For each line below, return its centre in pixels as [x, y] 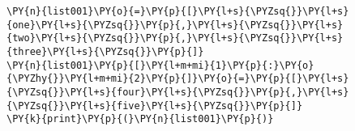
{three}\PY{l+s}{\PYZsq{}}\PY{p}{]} [105, 51]
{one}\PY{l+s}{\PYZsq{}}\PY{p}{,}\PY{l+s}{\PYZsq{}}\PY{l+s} [175, 25]
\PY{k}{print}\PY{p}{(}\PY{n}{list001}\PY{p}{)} [140, 119]
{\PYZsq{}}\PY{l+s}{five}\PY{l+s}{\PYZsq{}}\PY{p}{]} [155, 106]
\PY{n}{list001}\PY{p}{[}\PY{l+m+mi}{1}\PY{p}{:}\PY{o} [160, 65]
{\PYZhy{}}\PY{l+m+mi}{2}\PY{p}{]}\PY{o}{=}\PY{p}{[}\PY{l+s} [178, 79]
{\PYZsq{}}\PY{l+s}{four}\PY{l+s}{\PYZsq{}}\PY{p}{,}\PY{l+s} [178, 92]
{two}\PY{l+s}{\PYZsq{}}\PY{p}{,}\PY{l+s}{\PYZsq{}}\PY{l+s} [175, 38]
